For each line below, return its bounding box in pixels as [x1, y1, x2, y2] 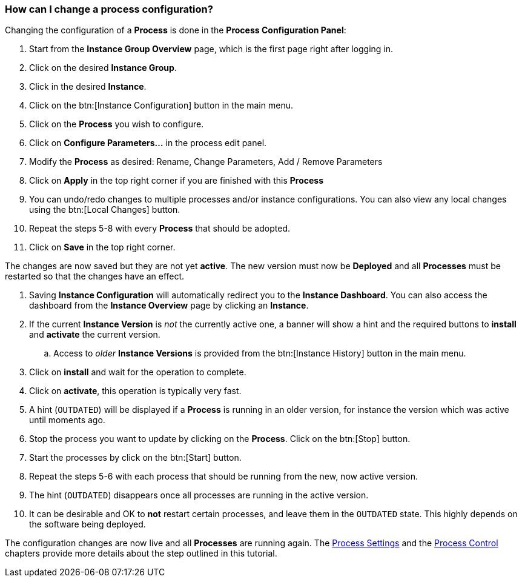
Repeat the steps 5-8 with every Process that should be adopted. [29, 223, 290, 234]
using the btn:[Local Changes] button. [29, 204, 180, 215]
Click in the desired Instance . [29, 81, 147, 92]
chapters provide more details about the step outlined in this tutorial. [5, 548, 277, 559]
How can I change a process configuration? [5, 3, 213, 15]
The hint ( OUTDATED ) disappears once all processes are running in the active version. [29, 490, 369, 501]
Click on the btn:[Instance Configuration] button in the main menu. [29, 100, 293, 111]
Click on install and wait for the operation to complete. [29, 367, 246, 378]
